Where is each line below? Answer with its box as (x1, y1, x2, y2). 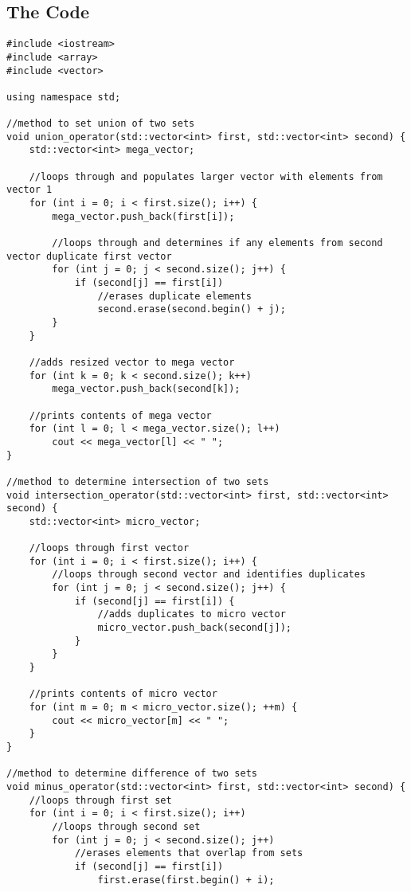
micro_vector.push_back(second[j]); (97, 622, 292, 634)
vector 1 (6, 184, 53, 196)
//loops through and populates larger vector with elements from (29, 170, 383, 182)
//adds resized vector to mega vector (29, 356, 235, 368)
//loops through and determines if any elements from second (52, 237, 383, 249)
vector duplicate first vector (6, 250, 172, 262)
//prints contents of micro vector (29, 688, 217, 700)
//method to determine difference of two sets (6, 768, 257, 780)
